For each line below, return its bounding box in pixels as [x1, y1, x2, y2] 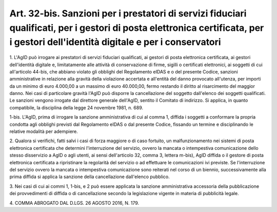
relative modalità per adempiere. [9, 128, 78, 134]
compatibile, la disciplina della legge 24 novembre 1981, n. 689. [9, 104, 144, 110]
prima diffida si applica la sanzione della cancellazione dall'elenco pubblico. [9, 174, 170, 180]
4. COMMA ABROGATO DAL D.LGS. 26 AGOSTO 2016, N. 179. [9, 200, 140, 206]
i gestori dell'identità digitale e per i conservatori [9, 36, 221, 48]
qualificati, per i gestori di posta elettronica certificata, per [9, 22, 264, 33]
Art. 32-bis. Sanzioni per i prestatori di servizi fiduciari [9, 8, 247, 19]
